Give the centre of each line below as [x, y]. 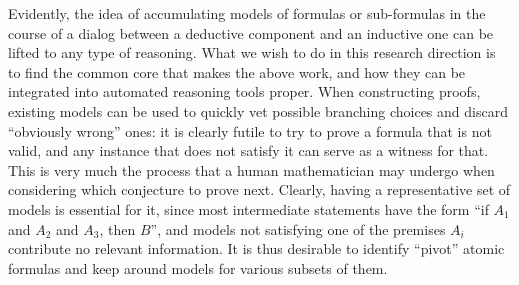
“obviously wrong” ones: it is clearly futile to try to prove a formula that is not [250, 130]
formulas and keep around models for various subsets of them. [198, 267]
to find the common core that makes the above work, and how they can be [237, 71]
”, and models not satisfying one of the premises [298, 228]
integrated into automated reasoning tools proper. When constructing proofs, [244, 91]
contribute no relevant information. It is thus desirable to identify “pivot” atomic [256, 248]
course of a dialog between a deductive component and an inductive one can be [251, 32]
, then [117, 228]
